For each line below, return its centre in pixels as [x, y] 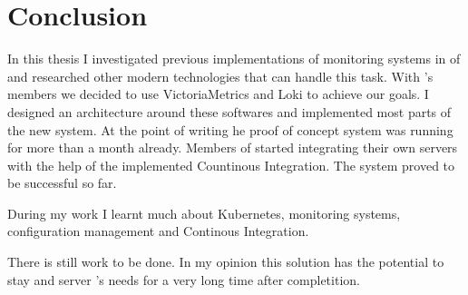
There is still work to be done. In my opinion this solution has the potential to [226, 262]
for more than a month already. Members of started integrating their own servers [233, 147]
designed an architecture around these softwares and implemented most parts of [229, 111]
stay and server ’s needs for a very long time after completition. [184, 279]
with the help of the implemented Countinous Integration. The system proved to [231, 165]
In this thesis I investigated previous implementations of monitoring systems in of [234, 59]
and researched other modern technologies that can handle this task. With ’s [220, 76]
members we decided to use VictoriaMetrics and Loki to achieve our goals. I [218, 94]
